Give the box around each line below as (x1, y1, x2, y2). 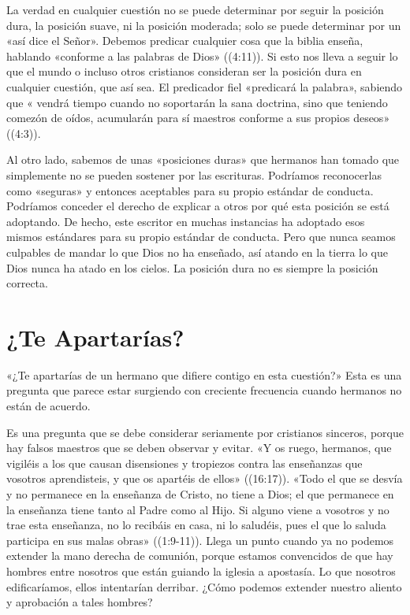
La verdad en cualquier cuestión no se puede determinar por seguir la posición (6, 2, 384, 17)
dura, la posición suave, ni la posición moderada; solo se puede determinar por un (6, 17, 401, 33)
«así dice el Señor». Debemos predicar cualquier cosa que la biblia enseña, (6, 32, 363, 49)
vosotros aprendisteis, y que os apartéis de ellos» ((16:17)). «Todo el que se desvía (6, 470, 403, 487)
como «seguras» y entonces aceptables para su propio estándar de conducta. (6, 182, 374, 198)
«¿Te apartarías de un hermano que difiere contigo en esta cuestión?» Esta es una (6, 366, 402, 383)
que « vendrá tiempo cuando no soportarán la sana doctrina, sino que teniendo (6, 94, 388, 110)
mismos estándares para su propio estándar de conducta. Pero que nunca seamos (6, 228, 396, 245)
